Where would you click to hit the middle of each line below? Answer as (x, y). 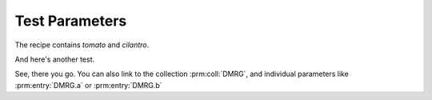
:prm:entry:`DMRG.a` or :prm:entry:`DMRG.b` (89, 85)
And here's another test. (55, 59)
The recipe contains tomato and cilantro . (82, 45)
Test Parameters (71, 21)
